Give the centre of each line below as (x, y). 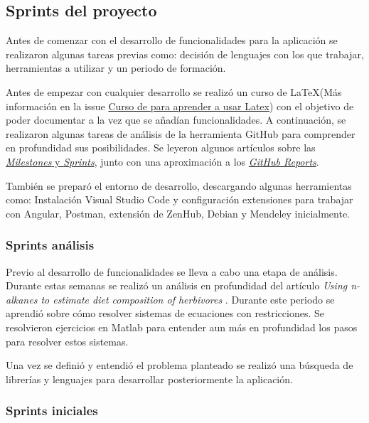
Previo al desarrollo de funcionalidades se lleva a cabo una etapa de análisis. (172, 271)
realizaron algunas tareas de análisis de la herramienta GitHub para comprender (181, 133)
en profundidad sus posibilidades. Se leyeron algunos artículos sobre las (161, 148)
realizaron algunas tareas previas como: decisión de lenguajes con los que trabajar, (185, 54)
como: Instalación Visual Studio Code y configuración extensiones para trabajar (180, 199)
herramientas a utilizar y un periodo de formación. (116, 68)
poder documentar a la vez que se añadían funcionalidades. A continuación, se (176, 120)
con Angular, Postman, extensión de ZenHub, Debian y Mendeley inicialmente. (178, 213)
